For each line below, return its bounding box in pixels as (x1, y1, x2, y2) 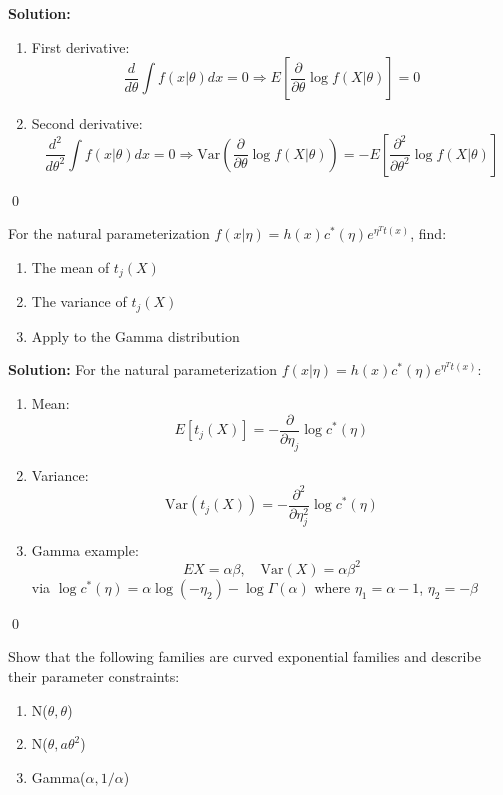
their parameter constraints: (8, 666, 180, 687)
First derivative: (31, 36, 130, 57)
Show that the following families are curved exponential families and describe (8, 646, 481, 667)
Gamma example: (31, 539, 139, 560)
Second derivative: (31, 113, 143, 134)
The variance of (31, 291, 127, 312)
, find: (410, 223, 447, 244)
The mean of (31, 256, 110, 277)
